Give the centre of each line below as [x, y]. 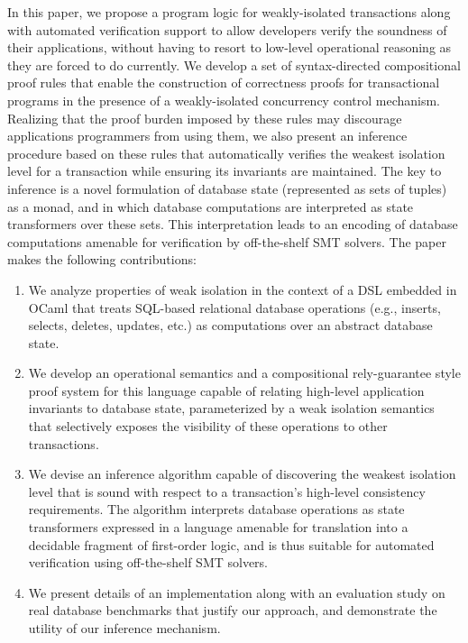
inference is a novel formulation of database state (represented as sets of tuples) [227, 188]
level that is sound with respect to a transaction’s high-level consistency [227, 491]
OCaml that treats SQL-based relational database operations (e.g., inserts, [234, 307]
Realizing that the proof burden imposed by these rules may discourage [205, 118]
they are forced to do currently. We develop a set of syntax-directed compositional [234, 64]
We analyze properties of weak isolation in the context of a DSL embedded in [243, 289]
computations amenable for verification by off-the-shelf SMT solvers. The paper [227, 241]
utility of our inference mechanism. [124, 628]
